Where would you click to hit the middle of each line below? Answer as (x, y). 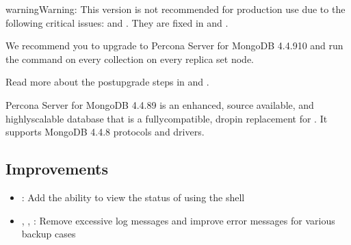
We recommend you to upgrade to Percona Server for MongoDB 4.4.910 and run (174, 46)
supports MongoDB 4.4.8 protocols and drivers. (105, 132)
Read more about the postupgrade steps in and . (107, 82)
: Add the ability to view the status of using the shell (133, 197)
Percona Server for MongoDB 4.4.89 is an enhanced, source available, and (160, 104)
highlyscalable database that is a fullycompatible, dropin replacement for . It (167, 118)
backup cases (49, 234)
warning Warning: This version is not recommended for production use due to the (175, 9)
